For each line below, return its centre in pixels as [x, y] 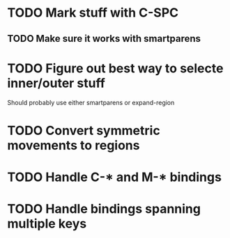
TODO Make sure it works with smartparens [104, 39]
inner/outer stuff [56, 83]
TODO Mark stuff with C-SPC [93, 13]
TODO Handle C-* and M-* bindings [114, 177]
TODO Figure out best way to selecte [115, 68]
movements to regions [74, 145]
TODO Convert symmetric [84, 130]
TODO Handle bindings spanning [104, 209]
